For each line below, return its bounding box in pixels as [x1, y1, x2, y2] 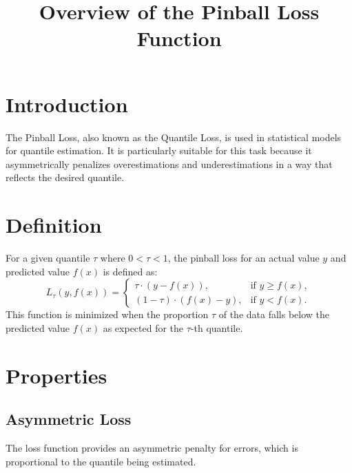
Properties [6, 361, 107, 389]
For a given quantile [6, 251, 90, 264]
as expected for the [103, 320, 184, 335]
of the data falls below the [218, 307, 330, 322]
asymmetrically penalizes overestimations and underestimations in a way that [6, 156, 333, 171]
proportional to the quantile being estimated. [6, 454, 196, 468]
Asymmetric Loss [6, 408, 132, 430]
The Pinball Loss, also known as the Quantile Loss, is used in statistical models [6, 129, 342, 144]
